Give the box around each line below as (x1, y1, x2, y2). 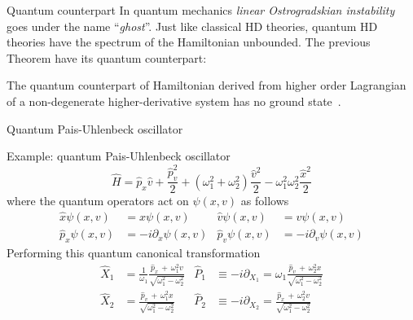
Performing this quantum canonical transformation (7, 244, 261, 261)
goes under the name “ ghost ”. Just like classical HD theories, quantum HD (7, 17, 378, 34)
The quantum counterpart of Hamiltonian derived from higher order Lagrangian (7, 77, 406, 94)
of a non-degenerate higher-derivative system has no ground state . (7, 92, 341, 109)
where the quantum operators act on (7, 192, 189, 209)
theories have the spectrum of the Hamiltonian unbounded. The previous (7, 33, 371, 50)
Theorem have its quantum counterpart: (7, 49, 207, 66)
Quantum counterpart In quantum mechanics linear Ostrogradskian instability (7, 2, 395, 18)
